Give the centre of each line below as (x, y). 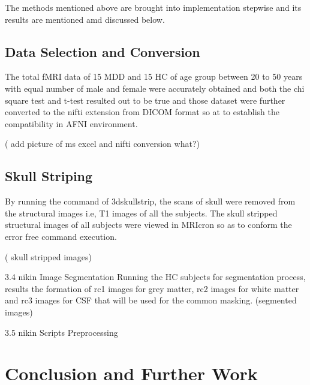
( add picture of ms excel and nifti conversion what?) (102, 144)
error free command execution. (61, 236)
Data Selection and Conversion (103, 51)
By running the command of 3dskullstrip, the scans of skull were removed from (150, 201)
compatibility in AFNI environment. (71, 123)
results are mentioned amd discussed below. (85, 19)
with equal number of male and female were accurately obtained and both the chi (155, 88)
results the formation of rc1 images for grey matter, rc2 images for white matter (152, 288)
